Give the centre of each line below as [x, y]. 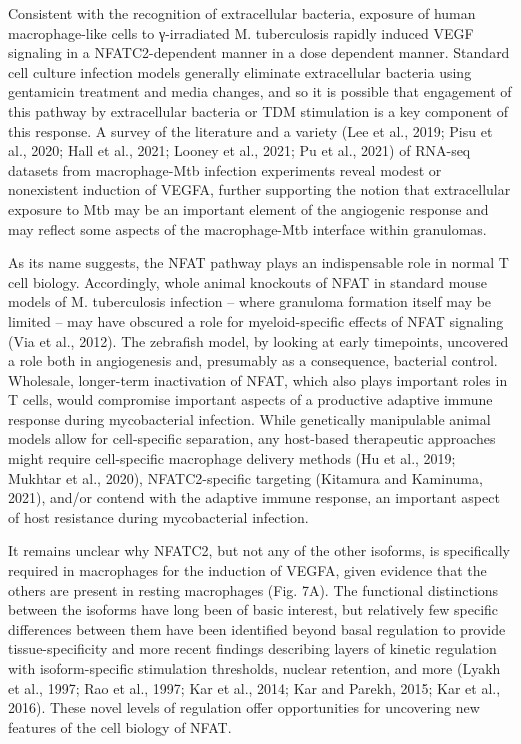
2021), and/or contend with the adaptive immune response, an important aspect [254, 497]
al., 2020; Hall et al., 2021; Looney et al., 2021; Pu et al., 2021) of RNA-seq [239, 150]
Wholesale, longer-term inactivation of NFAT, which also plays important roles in [258, 379]
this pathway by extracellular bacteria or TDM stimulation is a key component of [258, 110]
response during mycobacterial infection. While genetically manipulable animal [249, 418]
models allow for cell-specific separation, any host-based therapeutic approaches [252, 438]
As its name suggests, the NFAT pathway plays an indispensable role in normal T [258, 262]
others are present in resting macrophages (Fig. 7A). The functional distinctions [253, 589]
